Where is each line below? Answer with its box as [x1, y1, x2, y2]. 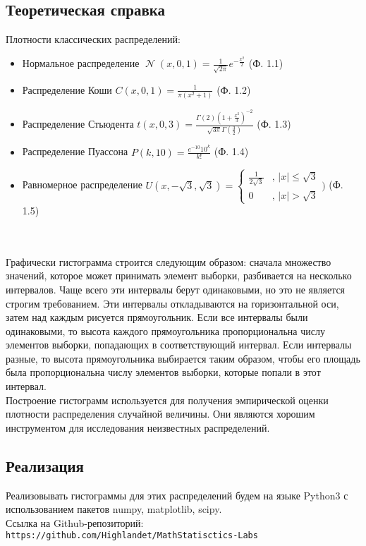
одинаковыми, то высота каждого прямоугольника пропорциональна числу [6, 323, 325, 338]
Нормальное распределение [22, 56, 140, 71]
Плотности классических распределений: [6, 32, 181, 47]
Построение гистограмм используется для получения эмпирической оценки [6, 392, 329, 407]
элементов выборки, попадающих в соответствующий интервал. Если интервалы [6, 337, 352, 352]
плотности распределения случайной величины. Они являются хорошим [6, 406, 315, 421]
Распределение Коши [22, 82, 112, 97]
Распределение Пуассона [22, 144, 128, 159]
